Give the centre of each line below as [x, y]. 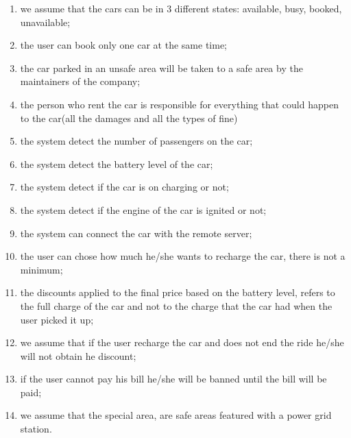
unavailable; [45, 22]
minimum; [41, 269]
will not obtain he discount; [78, 355]
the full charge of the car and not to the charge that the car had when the [176, 305]
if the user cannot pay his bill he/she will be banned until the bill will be [173, 379]
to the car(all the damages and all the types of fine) [129, 118]
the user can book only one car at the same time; [123, 45]
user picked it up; [57, 319]
